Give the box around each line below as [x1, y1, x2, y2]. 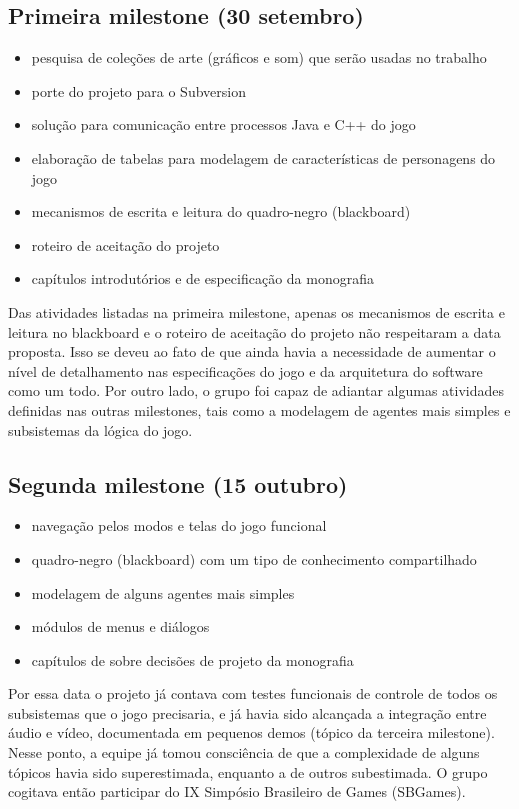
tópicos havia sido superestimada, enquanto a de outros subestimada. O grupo [8, 761, 488, 782]
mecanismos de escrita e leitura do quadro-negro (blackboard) [31, 201, 411, 222]
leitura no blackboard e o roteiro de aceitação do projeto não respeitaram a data [8, 321, 501, 342]
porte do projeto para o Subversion [31, 80, 246, 101]
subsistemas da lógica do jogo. [8, 419, 193, 440]
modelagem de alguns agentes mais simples [31, 582, 295, 603]
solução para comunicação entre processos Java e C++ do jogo [31, 114, 416, 135]
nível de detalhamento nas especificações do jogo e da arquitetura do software [8, 360, 483, 381]
